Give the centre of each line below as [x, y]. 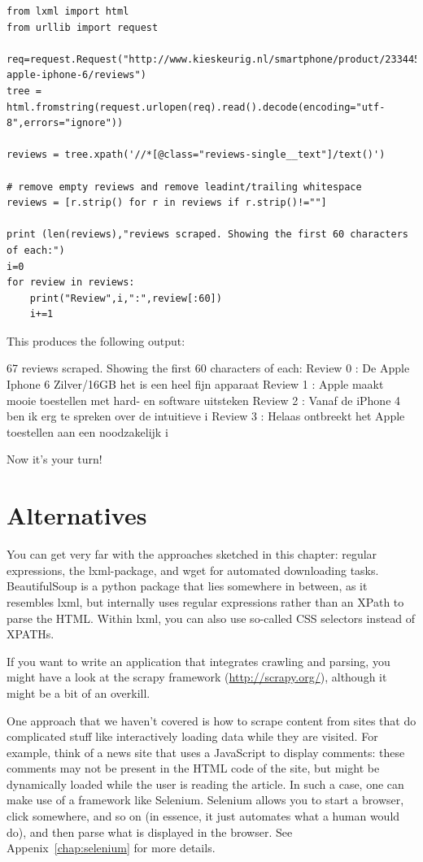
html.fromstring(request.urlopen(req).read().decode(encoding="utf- [196, 107]
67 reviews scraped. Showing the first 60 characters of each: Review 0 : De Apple [208, 368]
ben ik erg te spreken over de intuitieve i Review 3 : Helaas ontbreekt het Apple [206, 416]
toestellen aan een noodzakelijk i [87, 431]
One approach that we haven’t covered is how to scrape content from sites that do [211, 720]
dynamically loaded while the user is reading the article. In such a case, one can [205, 784]
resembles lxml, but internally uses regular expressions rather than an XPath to [205, 601]
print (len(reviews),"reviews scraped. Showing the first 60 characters [207, 235]
